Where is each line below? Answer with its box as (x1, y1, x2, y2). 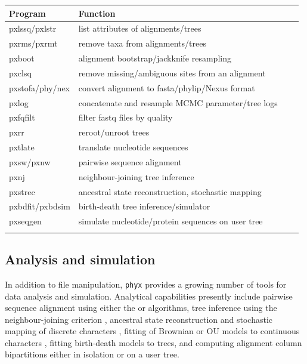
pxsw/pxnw (9, 155, 51, 168)
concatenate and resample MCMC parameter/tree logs (78, 96, 278, 109)
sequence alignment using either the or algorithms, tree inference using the (5, 301, 277, 314)
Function (78, 7, 116, 19)
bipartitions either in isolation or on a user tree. (5, 348, 179, 360)
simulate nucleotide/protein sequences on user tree (78, 215, 263, 227)
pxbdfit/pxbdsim (9, 200, 70, 212)
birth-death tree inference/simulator (78, 200, 210, 212)
